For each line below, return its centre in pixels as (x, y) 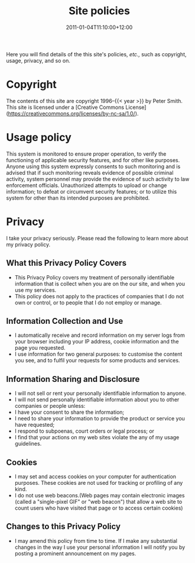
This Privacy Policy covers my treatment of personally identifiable (95, 277)
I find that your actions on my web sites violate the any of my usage (97, 437)
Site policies (99, 11)
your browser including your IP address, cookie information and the (97, 342)
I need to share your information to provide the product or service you (100, 419)
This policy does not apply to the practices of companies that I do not (99, 296)
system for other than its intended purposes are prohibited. (78, 198)
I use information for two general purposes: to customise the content (98, 354)
